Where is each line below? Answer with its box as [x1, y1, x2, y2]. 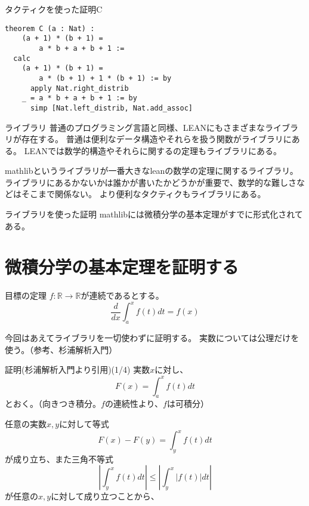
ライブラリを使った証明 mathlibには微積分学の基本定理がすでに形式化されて [5, 208, 303, 220]
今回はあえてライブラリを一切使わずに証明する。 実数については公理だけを [5, 332, 299, 344]
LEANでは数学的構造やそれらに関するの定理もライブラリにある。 [24, 144, 282, 157]
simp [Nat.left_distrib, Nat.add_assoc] [30, 103, 193, 112]
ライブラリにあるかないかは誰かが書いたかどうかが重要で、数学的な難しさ [5, 176, 296, 188]
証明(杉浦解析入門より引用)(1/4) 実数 [5, 363, 150, 376]
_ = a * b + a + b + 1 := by [21, 94, 137, 103]
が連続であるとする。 [81, 289, 164, 302]
